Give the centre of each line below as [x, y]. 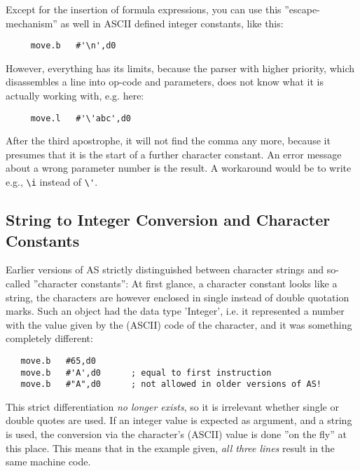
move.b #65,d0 [58, 361]
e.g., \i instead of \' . [52, 182]
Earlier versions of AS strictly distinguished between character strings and [165, 269]
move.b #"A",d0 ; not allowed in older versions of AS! [171, 384]
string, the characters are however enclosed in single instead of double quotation [178, 297]
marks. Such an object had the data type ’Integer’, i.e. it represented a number [175, 311]
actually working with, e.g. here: [75, 96]
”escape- [302, 9]
